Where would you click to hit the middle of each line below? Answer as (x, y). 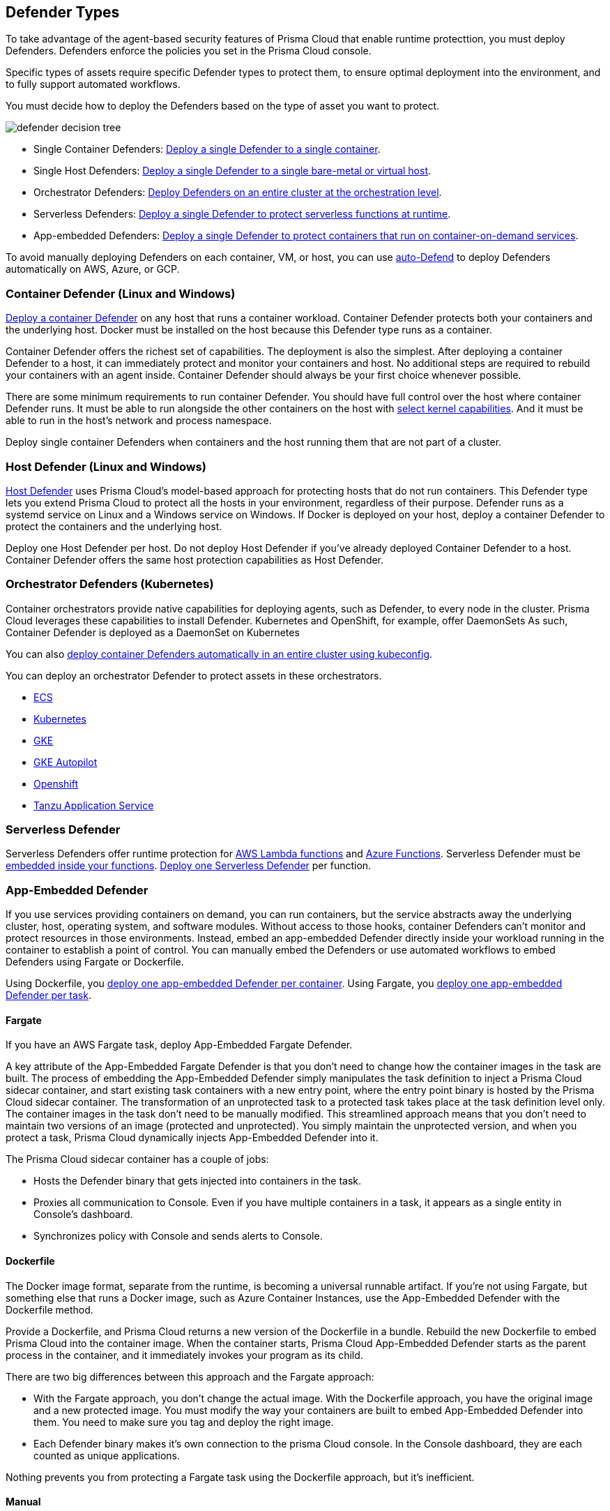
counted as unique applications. (107, 1455)
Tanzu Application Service (94, 805)
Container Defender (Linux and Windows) (121, 293)
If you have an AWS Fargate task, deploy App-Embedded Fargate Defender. (179, 1045)
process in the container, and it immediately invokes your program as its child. (184, 1355)
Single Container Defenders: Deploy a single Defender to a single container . (207, 149)
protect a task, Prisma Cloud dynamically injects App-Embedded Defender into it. (192, 1138)
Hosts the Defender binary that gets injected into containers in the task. (198, 1181)
